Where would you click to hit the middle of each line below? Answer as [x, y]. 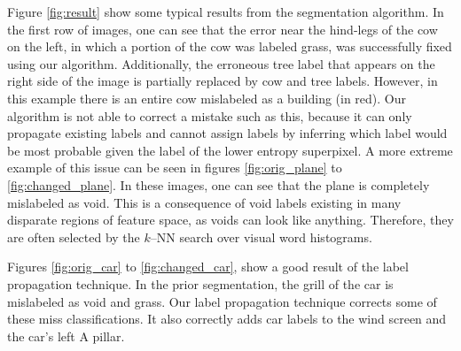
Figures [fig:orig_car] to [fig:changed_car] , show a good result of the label [208, 267]
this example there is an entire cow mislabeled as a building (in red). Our [207, 98]
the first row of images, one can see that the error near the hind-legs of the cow [223, 29]
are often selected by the [74, 237]
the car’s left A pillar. [66, 336]
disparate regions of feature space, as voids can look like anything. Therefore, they [230, 220]
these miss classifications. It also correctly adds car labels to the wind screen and [227, 319]
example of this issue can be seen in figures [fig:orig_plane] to [175, 168]
